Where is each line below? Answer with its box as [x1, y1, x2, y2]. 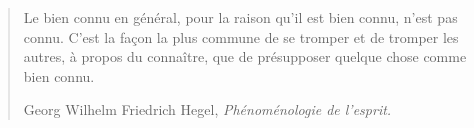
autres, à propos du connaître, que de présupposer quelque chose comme [23, 46, 467, 67]
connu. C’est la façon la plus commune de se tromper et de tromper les [23, 26, 459, 47]
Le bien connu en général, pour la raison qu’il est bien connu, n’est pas [23, 7, 458, 27]
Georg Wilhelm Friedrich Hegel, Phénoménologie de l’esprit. [23, 99, 392, 120]
